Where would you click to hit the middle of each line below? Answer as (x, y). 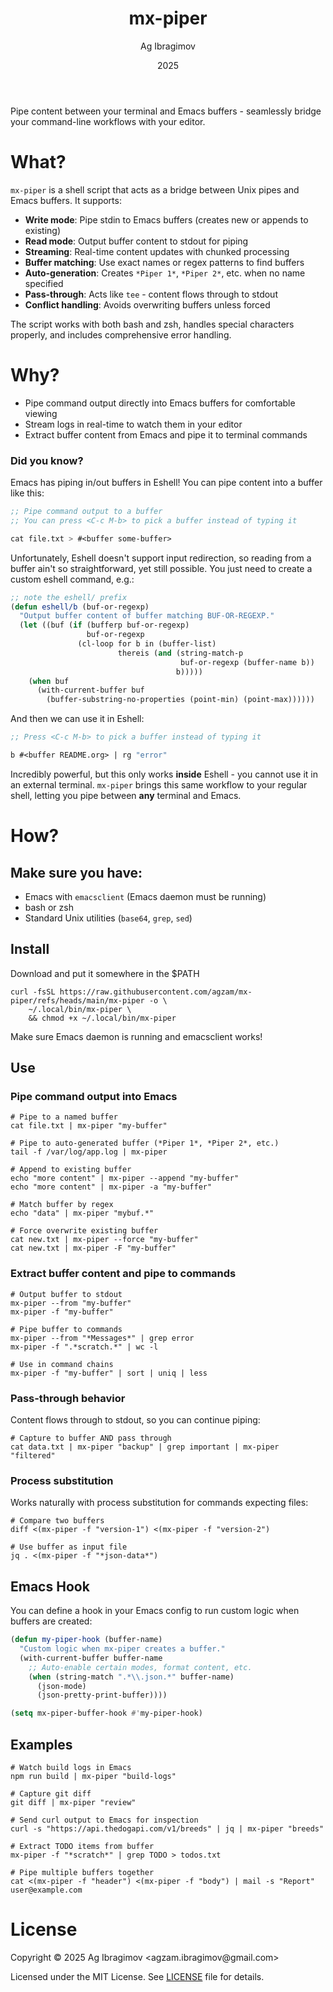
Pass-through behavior (68, 1398)
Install (30, 949)
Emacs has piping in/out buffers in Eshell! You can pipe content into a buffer (166, 483)
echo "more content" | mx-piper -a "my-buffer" (111, 1187)
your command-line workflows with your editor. (108, 121)
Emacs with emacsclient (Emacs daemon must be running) (145, 896)
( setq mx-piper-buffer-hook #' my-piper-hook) (106, 1713)
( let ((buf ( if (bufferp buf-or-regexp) (104, 625)
